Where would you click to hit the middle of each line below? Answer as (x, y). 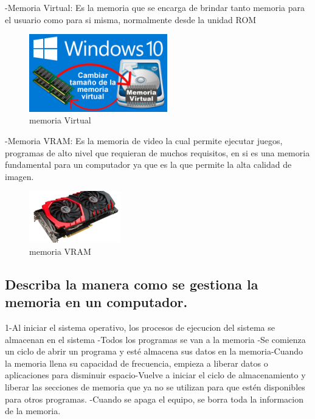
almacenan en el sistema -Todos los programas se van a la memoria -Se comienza (155, 339)
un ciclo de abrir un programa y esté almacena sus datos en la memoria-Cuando (154, 351)
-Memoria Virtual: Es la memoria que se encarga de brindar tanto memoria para (155, 7)
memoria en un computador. (96, 302)
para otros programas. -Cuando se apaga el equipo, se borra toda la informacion (154, 399)
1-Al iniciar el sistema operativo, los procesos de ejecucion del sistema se (140, 327)
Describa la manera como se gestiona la (132, 284)
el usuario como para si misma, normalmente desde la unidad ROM (131, 19)
